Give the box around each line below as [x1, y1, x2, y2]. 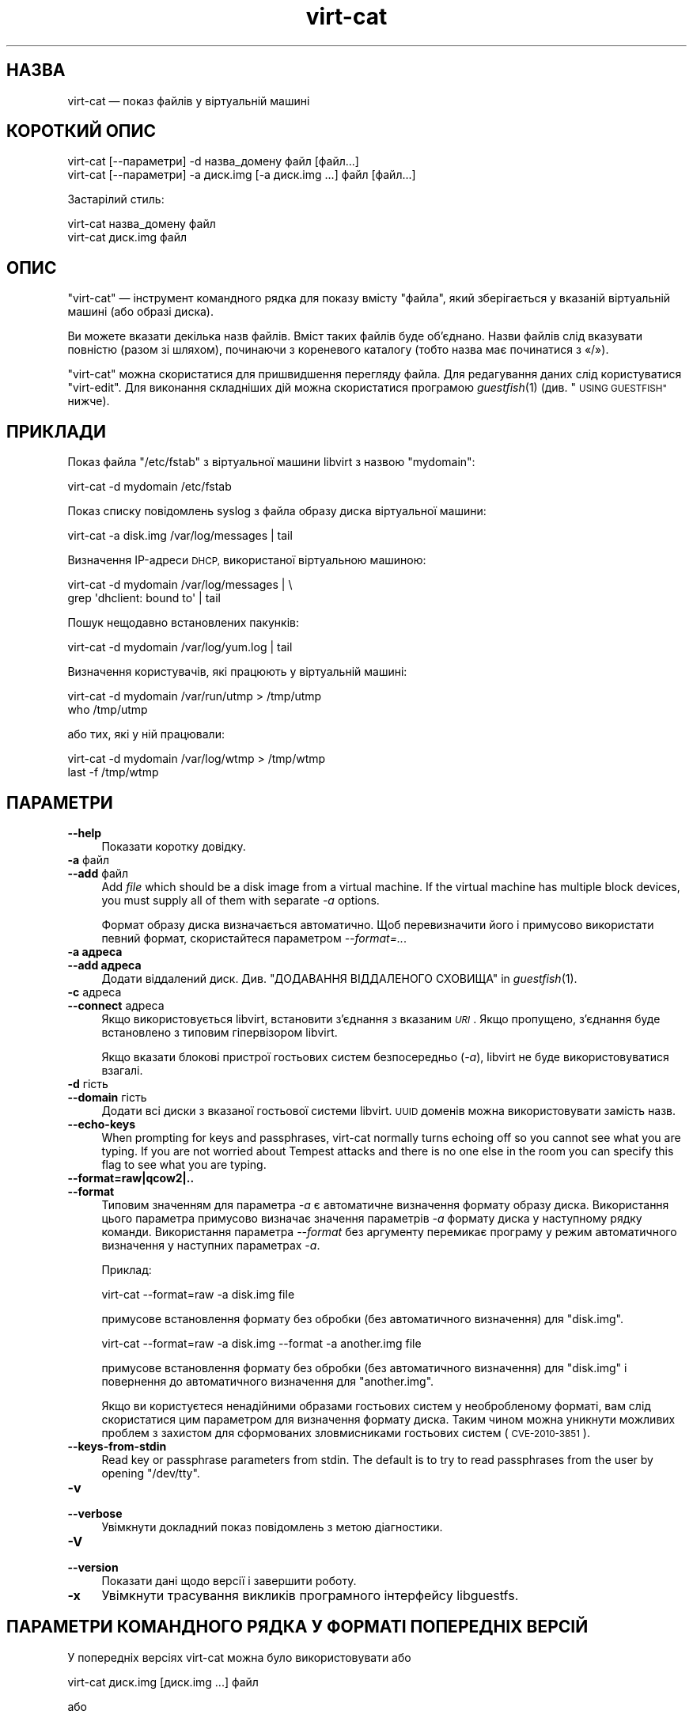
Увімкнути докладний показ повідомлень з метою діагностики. [101, 1519, 443, 1534]
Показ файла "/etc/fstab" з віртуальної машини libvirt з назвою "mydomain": [67, 455, 475, 469]
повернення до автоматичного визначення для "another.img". [101, 1374, 434, 1388]
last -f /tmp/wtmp [67, 765, 159, 779]
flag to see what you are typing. [101, 1157, 267, 1171]
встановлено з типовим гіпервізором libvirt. [101, 1025, 338, 1039]
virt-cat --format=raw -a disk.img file [101, 1287, 295, 1301]
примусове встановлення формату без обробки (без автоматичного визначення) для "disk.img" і [101, 1360, 627, 1375]
